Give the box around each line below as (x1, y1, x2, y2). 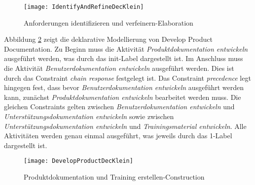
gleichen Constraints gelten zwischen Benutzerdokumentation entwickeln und (4, 101, 235, 112)
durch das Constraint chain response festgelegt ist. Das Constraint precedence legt (4, 72, 251, 83)
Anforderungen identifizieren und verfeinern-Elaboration (24, 17, 193, 28)
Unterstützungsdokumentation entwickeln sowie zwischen (4, 111, 174, 121)
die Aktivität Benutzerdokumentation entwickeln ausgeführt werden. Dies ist (4, 63, 234, 73)
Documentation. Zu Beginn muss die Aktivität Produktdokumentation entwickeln (4, 43, 248, 54)
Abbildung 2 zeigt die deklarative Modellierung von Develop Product (4, 34, 213, 44)
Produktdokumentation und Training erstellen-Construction (24, 172, 205, 182)
